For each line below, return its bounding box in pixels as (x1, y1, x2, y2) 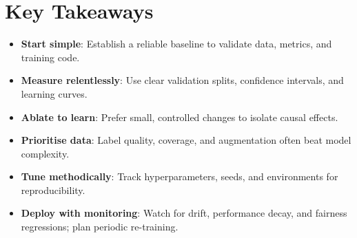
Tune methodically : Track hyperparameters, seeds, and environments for (21, 169, 338, 184)
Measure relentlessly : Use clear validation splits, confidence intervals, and (21, 73, 344, 87)
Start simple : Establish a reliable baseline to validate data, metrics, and (21, 36, 332, 51)
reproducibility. (21, 182, 85, 197)
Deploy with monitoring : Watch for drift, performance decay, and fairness (21, 206, 347, 220)
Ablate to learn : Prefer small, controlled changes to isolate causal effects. (21, 109, 338, 124)
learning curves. (21, 86, 88, 100)
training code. (21, 50, 80, 64)
